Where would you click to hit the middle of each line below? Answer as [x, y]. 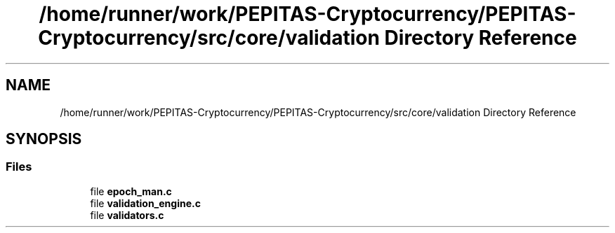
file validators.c [127, 215]
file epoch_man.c [131, 191]
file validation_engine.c [145, 203]
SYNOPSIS [44, 139]
